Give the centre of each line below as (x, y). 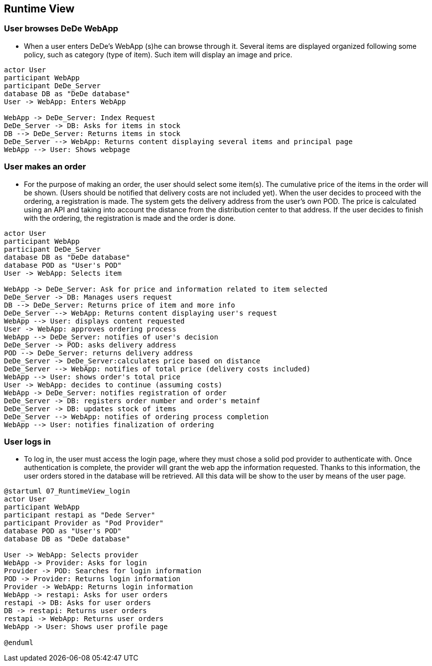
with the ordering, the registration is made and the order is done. (130, 218)
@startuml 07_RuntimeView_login (67, 491)
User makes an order (45, 167)
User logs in (27, 441)
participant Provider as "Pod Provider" (84, 523)
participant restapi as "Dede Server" (80, 515)
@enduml (19, 643)
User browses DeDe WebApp (61, 29)
